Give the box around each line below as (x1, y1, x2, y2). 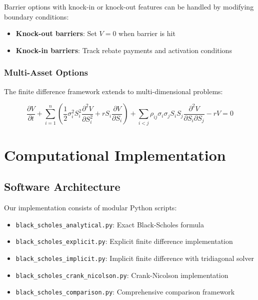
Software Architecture (4, 179, 120, 194)
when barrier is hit (118, 28, 175, 39)
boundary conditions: (4, 11, 69, 22)
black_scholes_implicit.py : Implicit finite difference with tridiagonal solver (15, 253, 254, 263)
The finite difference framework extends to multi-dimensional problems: (4, 86, 223, 96)
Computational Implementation (4, 144, 226, 165)
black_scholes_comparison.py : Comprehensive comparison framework (15, 286, 235, 297)
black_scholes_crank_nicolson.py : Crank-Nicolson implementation (15, 269, 228, 280)
